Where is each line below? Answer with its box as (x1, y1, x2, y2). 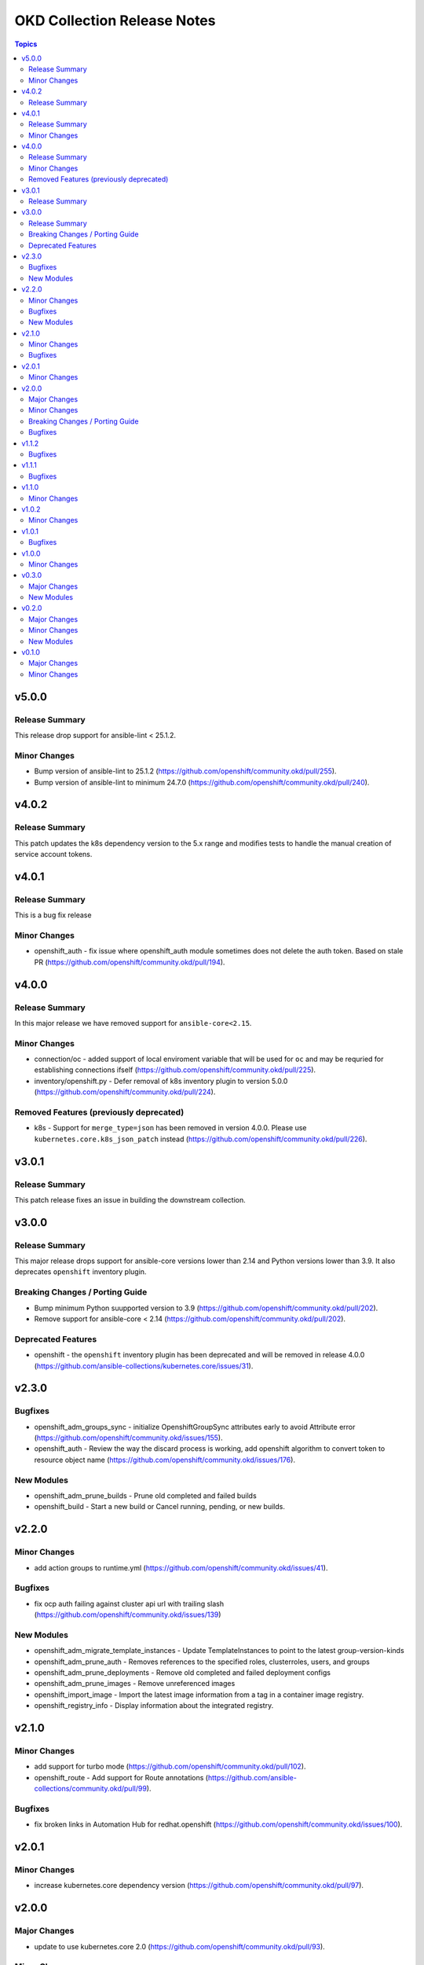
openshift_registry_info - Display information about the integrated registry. (34, 1701, 274, 1710)
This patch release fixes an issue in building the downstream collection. (14, 1195, 247, 1204)
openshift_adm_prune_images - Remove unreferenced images (34, 1679, 236, 1688)
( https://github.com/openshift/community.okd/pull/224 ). (34, 1087, 216, 1096)
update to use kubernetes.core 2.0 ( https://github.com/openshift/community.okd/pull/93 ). (34, 1941, 325, 1951)
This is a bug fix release (14, 910, 92, 920)
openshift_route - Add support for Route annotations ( (34, 1772, 208, 1782)
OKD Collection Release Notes (14, 12, 216, 29)
